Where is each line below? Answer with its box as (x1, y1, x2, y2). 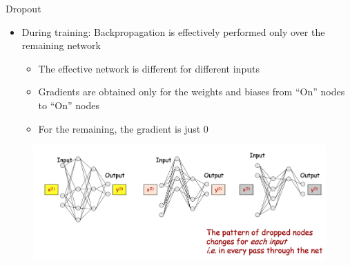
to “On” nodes (38, 97, 99, 112)
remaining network (21, 38, 101, 53)
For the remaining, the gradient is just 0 (38, 121, 208, 135)
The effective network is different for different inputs (38, 61, 260, 75)
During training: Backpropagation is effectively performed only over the (21, 24, 325, 39)
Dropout (6, 1, 41, 15)
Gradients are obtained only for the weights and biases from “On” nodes (38, 84, 345, 99)
